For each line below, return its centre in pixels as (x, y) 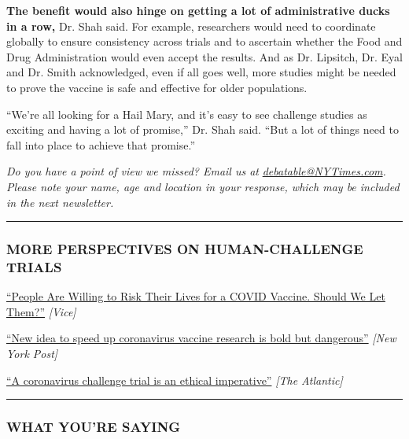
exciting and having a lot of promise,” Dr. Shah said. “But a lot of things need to (203, 129)
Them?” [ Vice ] (41, 311)
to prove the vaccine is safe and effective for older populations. (157, 87)
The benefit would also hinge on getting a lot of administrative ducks (198, 10)
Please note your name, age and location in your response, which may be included (203, 186)
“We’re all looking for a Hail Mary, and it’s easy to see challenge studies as (187, 114)
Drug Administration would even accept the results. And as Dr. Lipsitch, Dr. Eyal (205, 56)
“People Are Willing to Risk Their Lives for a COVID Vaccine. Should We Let (196, 296)
